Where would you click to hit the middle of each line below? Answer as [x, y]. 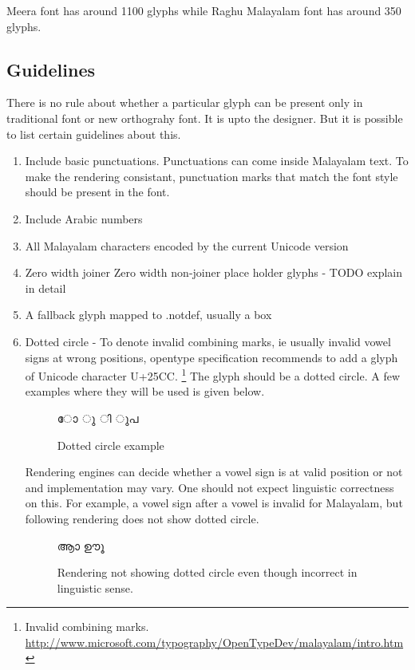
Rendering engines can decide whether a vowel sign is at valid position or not [214, 472]
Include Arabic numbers [84, 218]
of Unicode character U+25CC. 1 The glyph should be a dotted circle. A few [212, 374]
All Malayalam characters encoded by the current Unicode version [187, 245]
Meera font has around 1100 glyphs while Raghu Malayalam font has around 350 [204, 10]
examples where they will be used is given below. [145, 391]
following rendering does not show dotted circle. [142, 518]
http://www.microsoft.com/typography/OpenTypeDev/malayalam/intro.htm [214, 642]
